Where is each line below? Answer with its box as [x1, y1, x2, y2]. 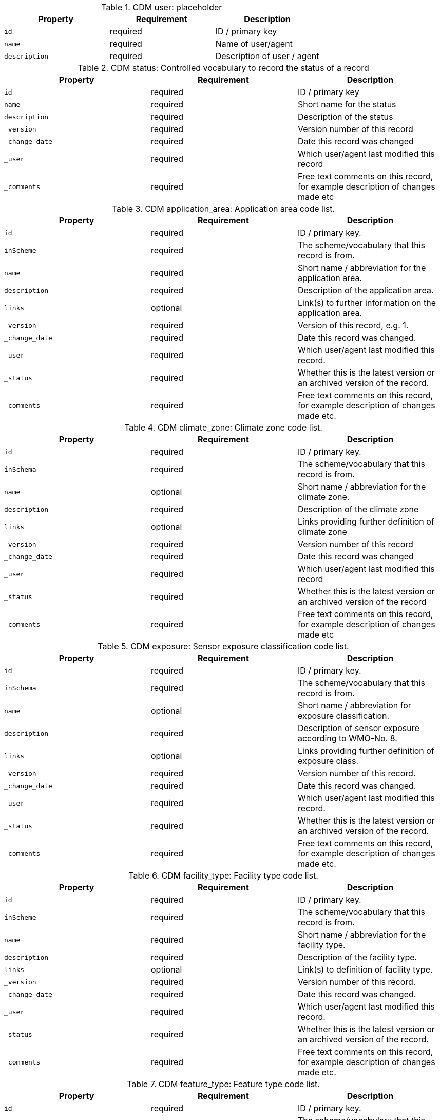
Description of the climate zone [297, 504, 419, 514]
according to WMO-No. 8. [297, 733, 397, 743]
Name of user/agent [215, 39, 293, 49]
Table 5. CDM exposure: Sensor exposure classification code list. [98, 641, 349, 651]
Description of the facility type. [297, 952, 417, 962]
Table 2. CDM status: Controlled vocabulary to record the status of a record [78, 63, 369, 73]
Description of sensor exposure [297, 723, 419, 733]
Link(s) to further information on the [297, 297, 436, 308]
